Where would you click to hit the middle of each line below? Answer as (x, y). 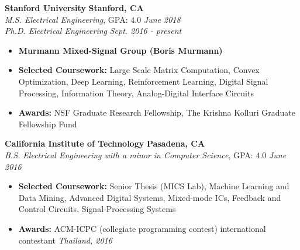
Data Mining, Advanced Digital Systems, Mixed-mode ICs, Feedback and (150, 197)
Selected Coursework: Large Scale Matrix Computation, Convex (139, 70)
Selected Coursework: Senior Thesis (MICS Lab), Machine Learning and (154, 186)
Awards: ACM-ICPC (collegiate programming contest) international (142, 228)
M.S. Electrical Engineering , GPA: (66, 19)
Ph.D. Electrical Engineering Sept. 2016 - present (93, 31)
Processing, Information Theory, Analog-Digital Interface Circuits (136, 93)
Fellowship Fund (48, 124)
